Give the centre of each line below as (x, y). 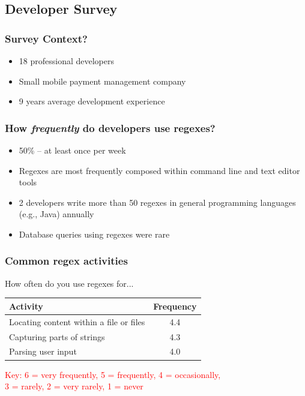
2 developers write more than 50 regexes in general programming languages (157, 202)
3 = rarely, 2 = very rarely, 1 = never (74, 386)
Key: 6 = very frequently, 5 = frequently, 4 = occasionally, (113, 374)
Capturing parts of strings (57, 336)
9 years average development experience (92, 101)
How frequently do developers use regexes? (110, 127)
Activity (26, 306)
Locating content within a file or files (77, 321)
